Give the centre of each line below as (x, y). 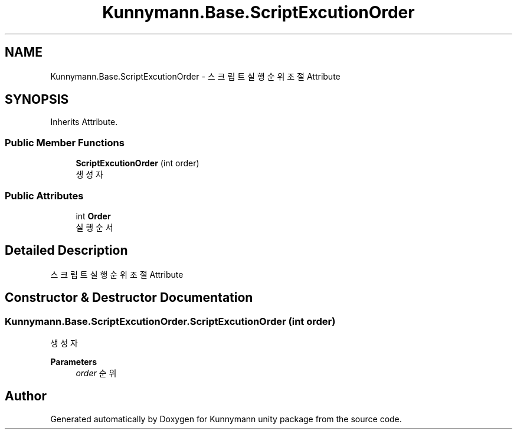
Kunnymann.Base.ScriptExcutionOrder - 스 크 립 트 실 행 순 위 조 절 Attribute (195, 76)
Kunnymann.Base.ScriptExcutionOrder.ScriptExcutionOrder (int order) (170, 321)
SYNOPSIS (37, 100)
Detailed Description (66, 251)
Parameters (74, 362)
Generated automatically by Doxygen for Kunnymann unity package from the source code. (226, 419)
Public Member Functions (65, 142)
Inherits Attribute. (84, 122)
